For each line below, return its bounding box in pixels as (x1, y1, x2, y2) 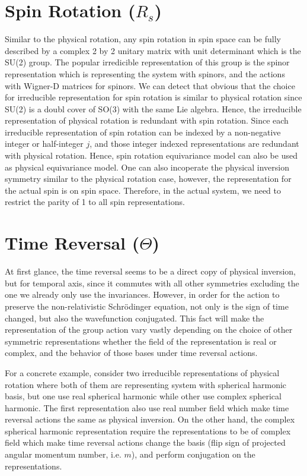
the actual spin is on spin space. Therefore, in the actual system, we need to (5, 184, 281, 196)
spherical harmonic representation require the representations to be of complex (5, 424, 291, 437)
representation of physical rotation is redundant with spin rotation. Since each (5, 114, 289, 127)
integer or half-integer (5, 137, 84, 150)
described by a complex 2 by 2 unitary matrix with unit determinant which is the (5, 44, 301, 56)
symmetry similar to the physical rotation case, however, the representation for (5, 172, 292, 185)
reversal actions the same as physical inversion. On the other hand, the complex (5, 413, 295, 425)
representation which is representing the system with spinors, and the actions (5, 67, 285, 80)
